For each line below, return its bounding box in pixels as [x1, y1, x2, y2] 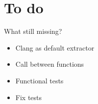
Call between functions [15, 59, 84, 69]
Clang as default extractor [15, 42, 95, 52]
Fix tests [15, 92, 42, 102]
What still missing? [4, 26, 62, 36]
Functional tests [15, 75, 64, 85]
